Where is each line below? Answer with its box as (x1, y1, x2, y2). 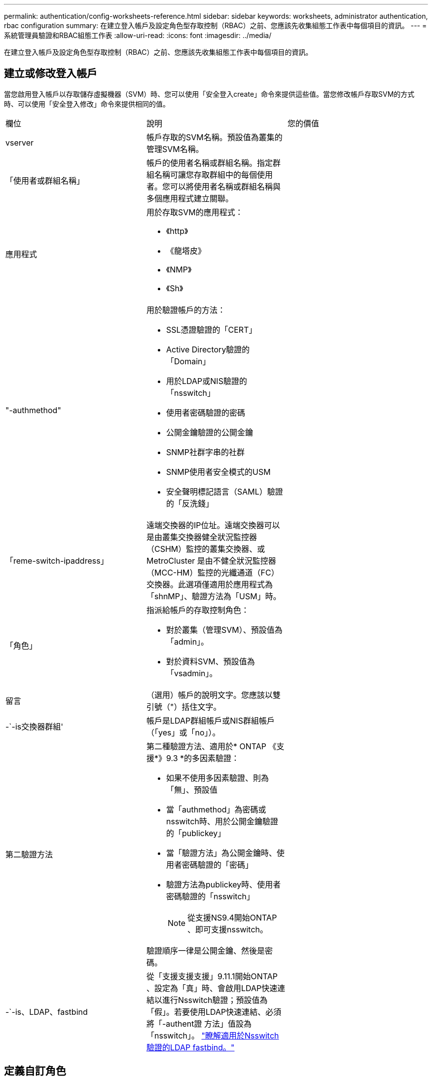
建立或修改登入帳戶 (4, 67, 97, 80)
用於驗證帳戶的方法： (146, 305, 225, 315)
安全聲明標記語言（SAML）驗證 (166, 486, 283, 497)
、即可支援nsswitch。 (187, 924, 268, 934)
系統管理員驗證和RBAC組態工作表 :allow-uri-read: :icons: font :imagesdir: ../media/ (4, 31, 272, 39)
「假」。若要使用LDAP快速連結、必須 (146, 1006, 282, 1017)
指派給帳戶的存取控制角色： (146, 605, 249, 615)
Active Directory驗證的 (166, 344, 250, 354)
